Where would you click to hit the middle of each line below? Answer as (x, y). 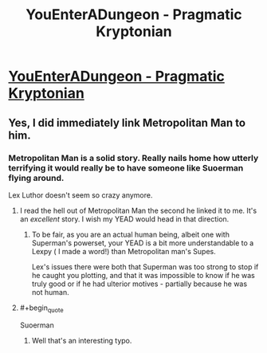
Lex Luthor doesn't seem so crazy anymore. (80, 195)
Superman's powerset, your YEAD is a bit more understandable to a (143, 243)
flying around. (36, 178)
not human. (50, 292)
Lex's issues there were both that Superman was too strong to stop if (145, 267)
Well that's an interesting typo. (82, 340)
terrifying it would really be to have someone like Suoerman (126, 167)
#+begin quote (41, 308)
